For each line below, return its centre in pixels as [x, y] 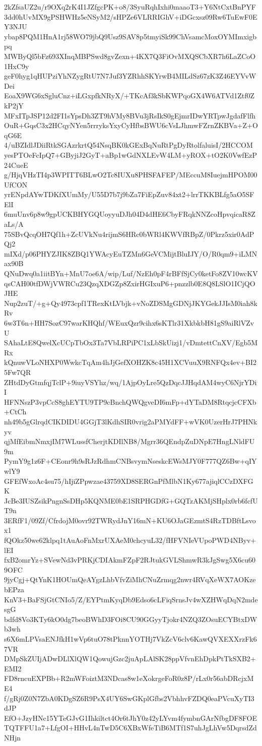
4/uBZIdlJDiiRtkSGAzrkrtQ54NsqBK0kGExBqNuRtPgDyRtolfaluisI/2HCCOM [128, 145]
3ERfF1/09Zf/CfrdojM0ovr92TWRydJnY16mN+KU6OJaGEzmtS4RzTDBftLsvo [130, 520]
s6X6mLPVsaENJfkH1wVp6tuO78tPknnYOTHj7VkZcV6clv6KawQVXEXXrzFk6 [130, 639]
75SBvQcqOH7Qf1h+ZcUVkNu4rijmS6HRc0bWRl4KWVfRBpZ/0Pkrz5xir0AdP [129, 234]
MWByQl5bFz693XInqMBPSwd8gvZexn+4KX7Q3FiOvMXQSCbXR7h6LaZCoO [130, 56]
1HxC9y [17, 66]
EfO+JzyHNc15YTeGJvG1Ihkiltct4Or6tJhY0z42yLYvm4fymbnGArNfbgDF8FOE [130, 718]
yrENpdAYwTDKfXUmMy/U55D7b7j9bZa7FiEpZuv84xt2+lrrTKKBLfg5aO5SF [129, 194]
